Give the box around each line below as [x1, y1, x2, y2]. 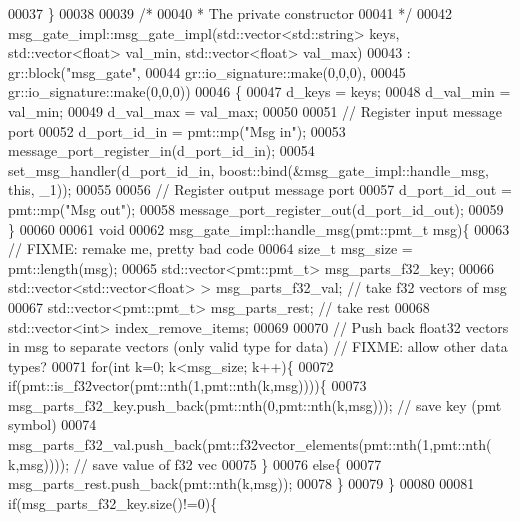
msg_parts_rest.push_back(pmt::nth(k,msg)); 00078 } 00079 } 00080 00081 [8, 473, 475, 494]
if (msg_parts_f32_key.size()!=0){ [8, 492, 218, 513]
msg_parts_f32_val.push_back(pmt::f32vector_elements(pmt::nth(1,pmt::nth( [8, 434, 492, 455]
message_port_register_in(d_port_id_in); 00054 [8, 140, 315, 161]
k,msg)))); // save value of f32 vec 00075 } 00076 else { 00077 [8, 453, 382, 474]
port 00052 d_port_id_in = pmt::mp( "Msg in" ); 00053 [8, 120, 346, 141]
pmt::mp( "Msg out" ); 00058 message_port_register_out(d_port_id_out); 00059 [8, 198, 504, 219]
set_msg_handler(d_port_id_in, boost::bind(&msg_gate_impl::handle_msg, [8, 159, 489, 180]
